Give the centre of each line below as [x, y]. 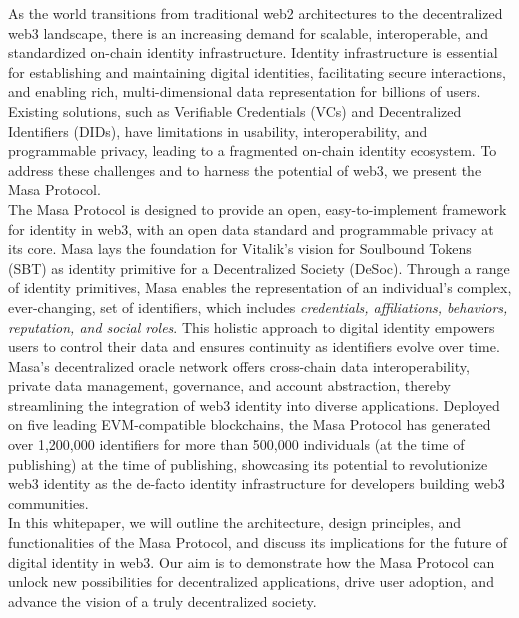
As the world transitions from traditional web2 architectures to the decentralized [255, 13]
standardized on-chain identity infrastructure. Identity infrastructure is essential [253, 52]
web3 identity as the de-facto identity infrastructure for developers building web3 [256, 483]
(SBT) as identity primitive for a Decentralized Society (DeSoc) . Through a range [259, 267]
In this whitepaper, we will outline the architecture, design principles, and [235, 522]
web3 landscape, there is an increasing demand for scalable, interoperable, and [248, 32]
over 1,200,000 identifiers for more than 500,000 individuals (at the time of [236, 444]
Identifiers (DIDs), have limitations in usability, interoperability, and [218, 130]
